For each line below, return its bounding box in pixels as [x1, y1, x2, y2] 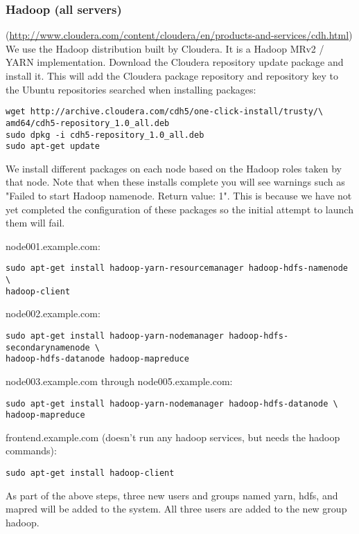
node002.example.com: [6, 306, 100, 321]
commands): [6, 443, 57, 458]
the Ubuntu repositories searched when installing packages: [6, 82, 256, 96]
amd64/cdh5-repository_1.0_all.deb [6, 118, 170, 128]
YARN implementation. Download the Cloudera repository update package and [6, 55, 344, 69]
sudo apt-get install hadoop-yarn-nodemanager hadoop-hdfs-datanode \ [6, 398, 338, 409]
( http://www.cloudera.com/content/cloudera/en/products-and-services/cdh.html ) [6, 28, 353, 42]
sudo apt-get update [6, 141, 100, 152]
